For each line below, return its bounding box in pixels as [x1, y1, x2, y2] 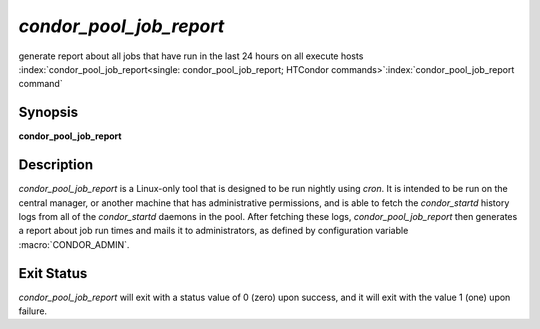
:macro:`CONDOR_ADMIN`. [18, 238, 130, 250]
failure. [18, 305, 48, 317]
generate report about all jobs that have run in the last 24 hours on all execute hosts [18, 50, 364, 62]
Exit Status [18, 265, 88, 282]
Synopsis [18, 104, 79, 121]
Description [18, 156, 94, 174]
